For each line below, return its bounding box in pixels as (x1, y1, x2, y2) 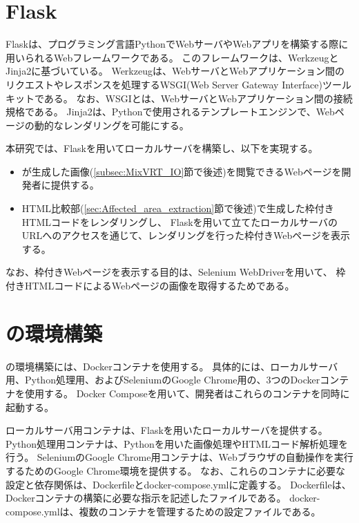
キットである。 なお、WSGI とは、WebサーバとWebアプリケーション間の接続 (6, 91, 353, 105)
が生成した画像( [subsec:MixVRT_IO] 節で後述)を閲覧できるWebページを (21, 164, 342, 178)
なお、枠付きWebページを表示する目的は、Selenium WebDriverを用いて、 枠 (6, 265, 346, 279)
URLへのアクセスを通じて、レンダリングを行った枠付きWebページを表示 (21, 228, 350, 243)
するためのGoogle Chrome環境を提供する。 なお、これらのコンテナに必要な (6, 463, 346, 477)
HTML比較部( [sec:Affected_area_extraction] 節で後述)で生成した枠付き (21, 201, 334, 216)
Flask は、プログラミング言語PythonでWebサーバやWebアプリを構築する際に (6, 37, 349, 51)
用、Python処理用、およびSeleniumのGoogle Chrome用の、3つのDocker (6, 372, 320, 387)
